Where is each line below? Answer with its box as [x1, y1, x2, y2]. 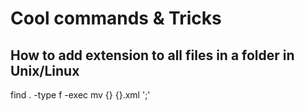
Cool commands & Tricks [10, 7, 222, 30]
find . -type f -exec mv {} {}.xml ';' [10, 89, 151, 101]
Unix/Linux [10, 62, 80, 79]
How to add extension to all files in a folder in [10, 47, 295, 64]
